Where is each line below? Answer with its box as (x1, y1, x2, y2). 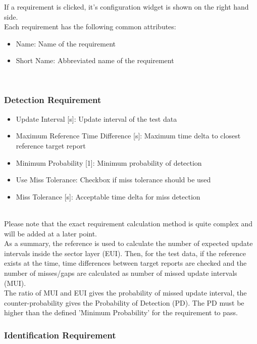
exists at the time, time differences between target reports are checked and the (4, 258, 247, 268)
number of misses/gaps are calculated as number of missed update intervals (4, 267, 237, 278)
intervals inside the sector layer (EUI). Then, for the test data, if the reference (4, 248, 246, 258)
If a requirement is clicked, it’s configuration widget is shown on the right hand (4, 2, 249, 12)
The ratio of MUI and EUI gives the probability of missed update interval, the (4, 287, 247, 298)
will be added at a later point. (4, 228, 97, 238)
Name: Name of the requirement (16, 38, 116, 48)
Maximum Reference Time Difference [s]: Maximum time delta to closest (16, 130, 241, 141)
